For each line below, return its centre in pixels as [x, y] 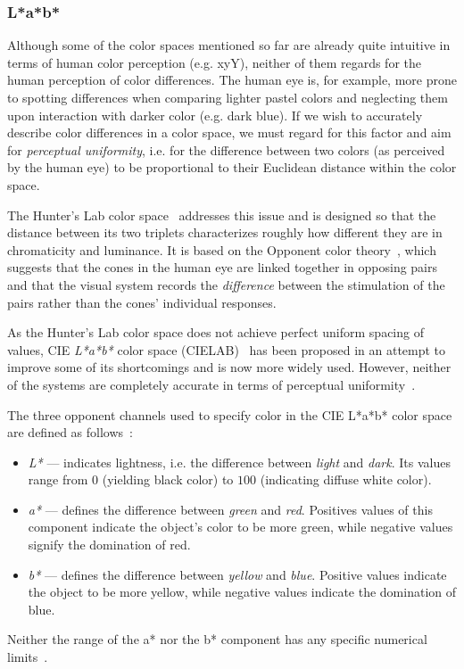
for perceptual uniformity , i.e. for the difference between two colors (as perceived [226, 149]
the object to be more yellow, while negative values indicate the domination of [242, 592]
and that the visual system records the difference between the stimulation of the [226, 284]
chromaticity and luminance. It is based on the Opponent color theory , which [222, 249]
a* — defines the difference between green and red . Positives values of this [230, 509]
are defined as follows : [70, 432]
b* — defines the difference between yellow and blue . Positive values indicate [237, 574]
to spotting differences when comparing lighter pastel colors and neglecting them [228, 97]
